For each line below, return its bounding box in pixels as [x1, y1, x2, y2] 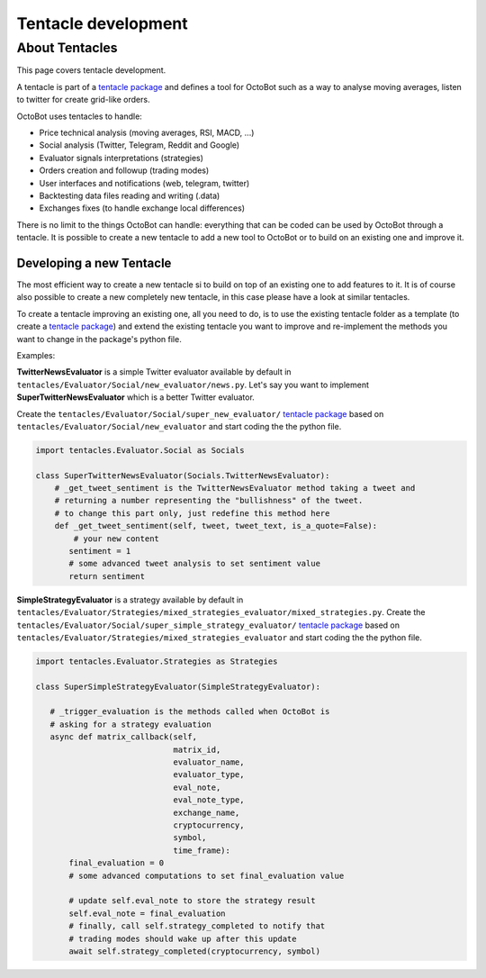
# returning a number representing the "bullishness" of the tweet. [54, 495, 364, 506]
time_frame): [173, 845, 231, 856]
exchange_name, [173, 807, 240, 818]
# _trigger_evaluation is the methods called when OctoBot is [49, 707, 330, 717]
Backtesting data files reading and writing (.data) [39, 190, 220, 201]
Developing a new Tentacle [16, 255, 172, 270]
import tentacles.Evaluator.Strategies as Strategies [35, 656, 278, 666]
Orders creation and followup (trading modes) [39, 165, 210, 176]
